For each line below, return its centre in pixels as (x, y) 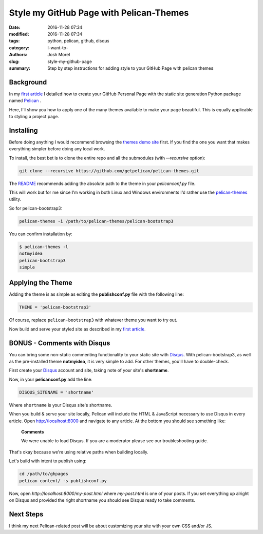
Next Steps (26, 514)
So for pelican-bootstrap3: (36, 208)
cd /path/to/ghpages (44, 474)
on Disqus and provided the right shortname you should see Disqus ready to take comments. (102, 500)
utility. (15, 199)
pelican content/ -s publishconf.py (63, 481)
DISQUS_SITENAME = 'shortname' (57, 392)
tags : (14, 41)
